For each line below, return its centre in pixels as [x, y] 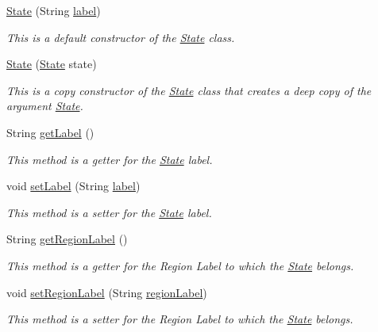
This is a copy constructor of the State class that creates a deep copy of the [189, 90]
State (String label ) [54, 10]
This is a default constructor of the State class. [121, 37]
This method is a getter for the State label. [110, 159]
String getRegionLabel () [67, 239]
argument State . [45, 106]
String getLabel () [50, 132]
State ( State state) [52, 64]
